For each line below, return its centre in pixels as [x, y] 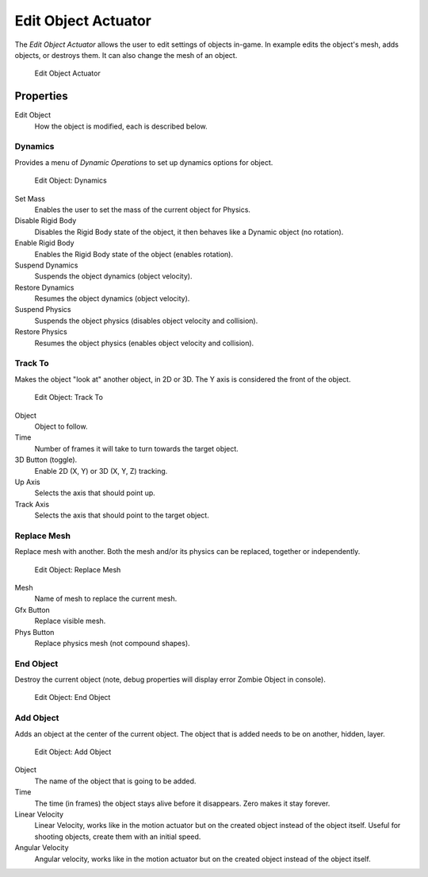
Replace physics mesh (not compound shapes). [112, 643]
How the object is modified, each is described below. [121, 126]
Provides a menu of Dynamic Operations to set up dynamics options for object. [144, 162]
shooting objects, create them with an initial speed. [118, 837]
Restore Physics [41, 332]
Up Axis [28, 482]
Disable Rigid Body [46, 221]
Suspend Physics [43, 310]
